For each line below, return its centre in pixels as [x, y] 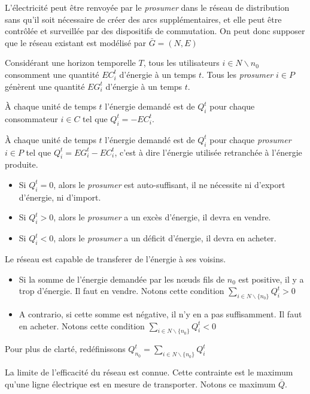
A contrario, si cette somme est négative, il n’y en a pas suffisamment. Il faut [160, 313]
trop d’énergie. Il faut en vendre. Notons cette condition [121, 291]
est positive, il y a [271, 279]
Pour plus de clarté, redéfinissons [65, 349]
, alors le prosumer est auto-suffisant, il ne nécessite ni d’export [169, 184]
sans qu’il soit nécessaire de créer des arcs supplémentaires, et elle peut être [143, 19]
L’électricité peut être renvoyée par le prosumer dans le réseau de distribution [147, 7]
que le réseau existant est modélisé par [76, 42]
